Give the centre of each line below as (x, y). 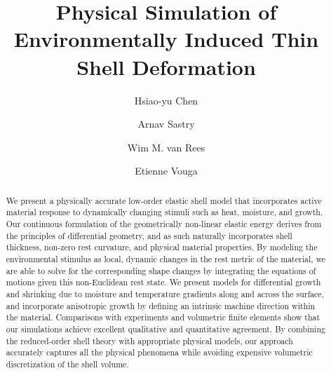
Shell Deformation (166, 66)
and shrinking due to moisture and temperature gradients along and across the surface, (165, 293)
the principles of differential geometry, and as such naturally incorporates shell (149, 235)
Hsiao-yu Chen (166, 100)
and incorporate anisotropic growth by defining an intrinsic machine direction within (161, 305)
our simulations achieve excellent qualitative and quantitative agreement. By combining (165, 328)
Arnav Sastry (166, 124)
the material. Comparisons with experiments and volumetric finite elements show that (163, 317)
